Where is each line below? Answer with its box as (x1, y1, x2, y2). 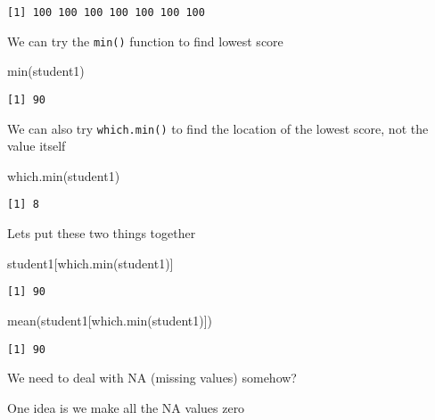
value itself (7, 136, 66, 155)
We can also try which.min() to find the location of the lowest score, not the (7, 119, 429, 137)
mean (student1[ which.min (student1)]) (7, 310, 213, 329)
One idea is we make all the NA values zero (7, 398, 245, 416)
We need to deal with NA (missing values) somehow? (7, 368, 297, 387)
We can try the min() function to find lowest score (7, 31, 283, 50)
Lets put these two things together (7, 224, 196, 243)
